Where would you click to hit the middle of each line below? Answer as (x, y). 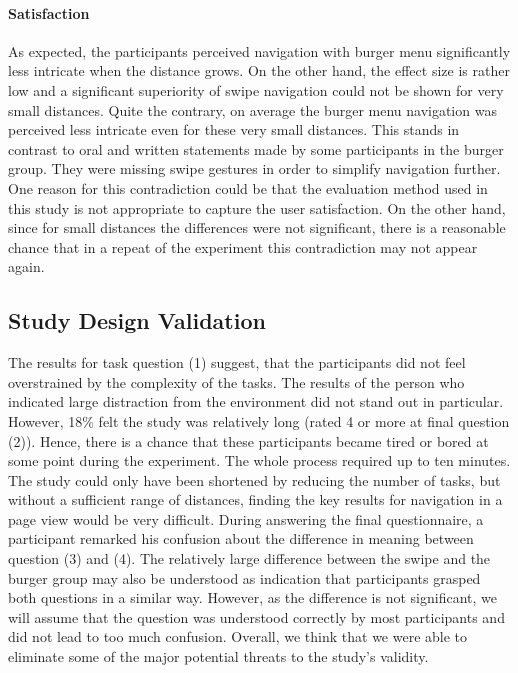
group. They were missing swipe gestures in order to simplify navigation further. (254, 168)
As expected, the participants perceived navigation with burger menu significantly (259, 50)
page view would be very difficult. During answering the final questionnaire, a (246, 518)
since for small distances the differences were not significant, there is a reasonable (257, 227)
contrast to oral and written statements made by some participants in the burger (256, 148)
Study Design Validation (137, 320)
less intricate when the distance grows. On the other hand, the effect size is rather (259, 70)
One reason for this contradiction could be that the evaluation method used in (248, 187)
